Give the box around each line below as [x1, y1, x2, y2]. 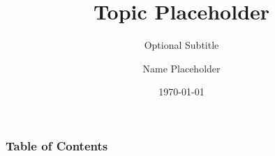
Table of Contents [6, 136, 108, 154]
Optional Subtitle [144, 38, 219, 52]
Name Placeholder [142, 61, 221, 75]
